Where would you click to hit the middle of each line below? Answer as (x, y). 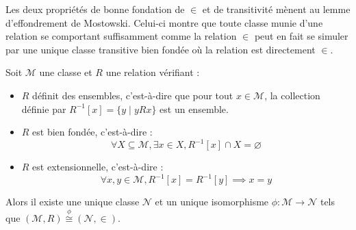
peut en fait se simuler (301, 36)
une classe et (66, 72)
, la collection (292, 95)
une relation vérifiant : (153, 72)
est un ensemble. (194, 108)
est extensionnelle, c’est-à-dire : (98, 167)
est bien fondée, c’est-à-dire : (92, 132)
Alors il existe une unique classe (73, 202)
